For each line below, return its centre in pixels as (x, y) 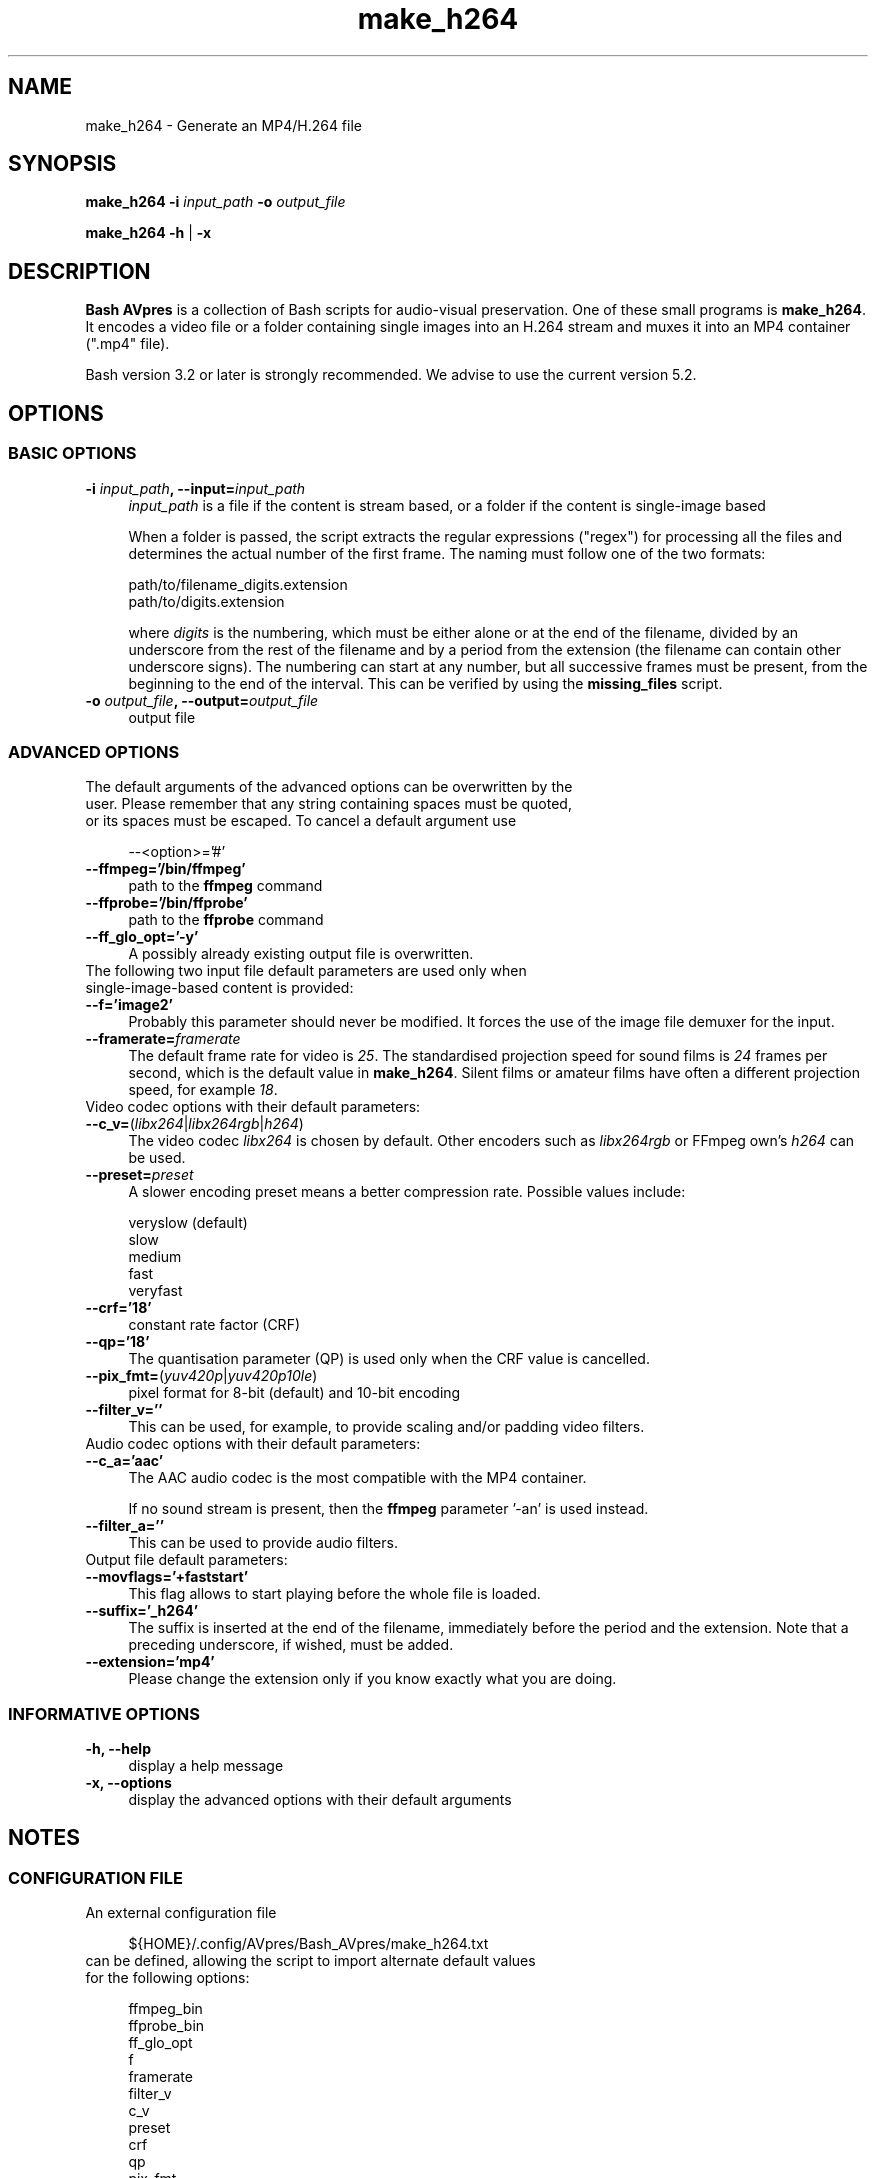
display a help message (206, 1765)
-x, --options (128, 1782)
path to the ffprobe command (226, 920)
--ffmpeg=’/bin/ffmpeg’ (165, 869)
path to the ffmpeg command (225, 886)
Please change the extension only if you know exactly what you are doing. (372, 1679)
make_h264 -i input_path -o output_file (215, 202)
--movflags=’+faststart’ (167, 1577)
